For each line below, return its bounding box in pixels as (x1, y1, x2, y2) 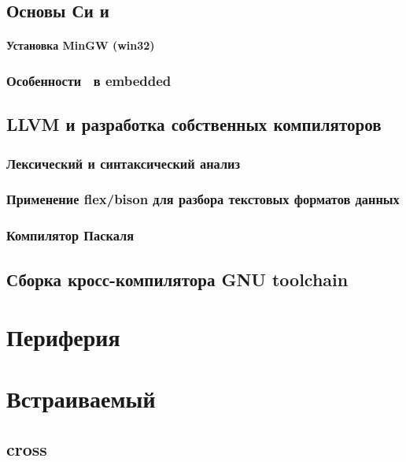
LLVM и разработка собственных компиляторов (6, 112, 382, 136)
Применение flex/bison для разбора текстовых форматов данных (6, 189, 400, 209)
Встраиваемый (6, 382, 156, 415)
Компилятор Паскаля (6, 225, 134, 245)
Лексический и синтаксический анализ (6, 153, 241, 173)
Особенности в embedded (6, 70, 172, 90)
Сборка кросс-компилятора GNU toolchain (6, 266, 349, 291)
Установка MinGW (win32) (6, 37, 155, 54)
